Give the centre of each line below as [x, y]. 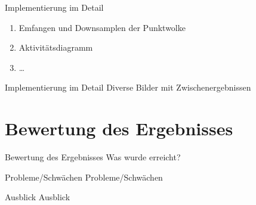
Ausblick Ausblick [38, 197]
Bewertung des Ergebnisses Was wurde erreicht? [93, 157]
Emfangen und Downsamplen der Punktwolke [102, 27]
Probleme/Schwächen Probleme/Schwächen [84, 177]
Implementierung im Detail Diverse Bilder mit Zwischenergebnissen [128, 87]
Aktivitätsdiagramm [56, 47]
